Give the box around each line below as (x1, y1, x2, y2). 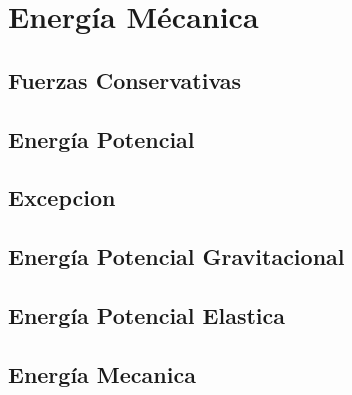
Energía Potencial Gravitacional (8, 241, 345, 272)
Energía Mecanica (8, 358, 196, 389)
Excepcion (8, 182, 116, 213)
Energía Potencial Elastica (8, 299, 285, 330)
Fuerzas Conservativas (8, 64, 242, 95)
